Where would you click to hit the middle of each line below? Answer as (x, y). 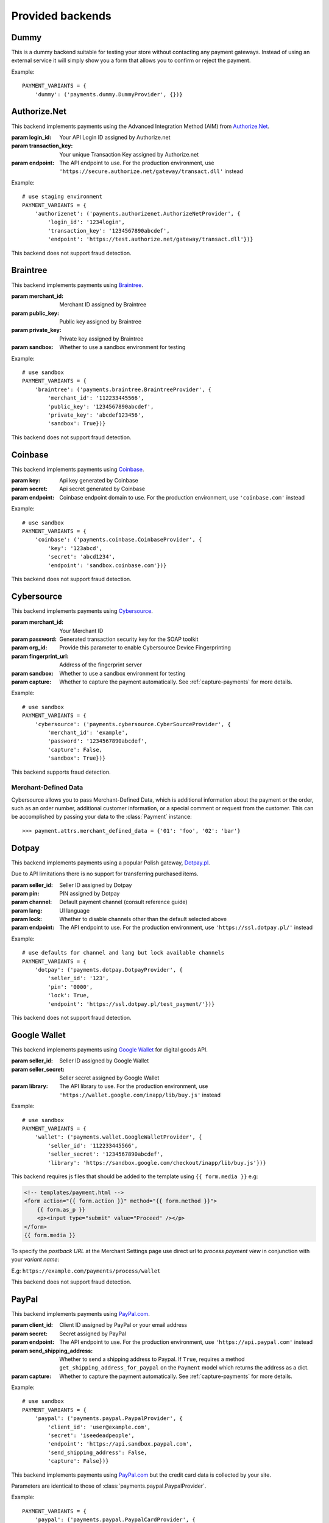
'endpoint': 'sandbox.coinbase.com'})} (107, 565)
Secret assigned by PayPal (93, 1334)
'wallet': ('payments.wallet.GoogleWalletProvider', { (118, 1137)
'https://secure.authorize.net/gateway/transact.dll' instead (151, 171)
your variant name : (35, 1260)
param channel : (32, 902)
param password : (34, 639)
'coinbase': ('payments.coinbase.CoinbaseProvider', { (118, 540)
